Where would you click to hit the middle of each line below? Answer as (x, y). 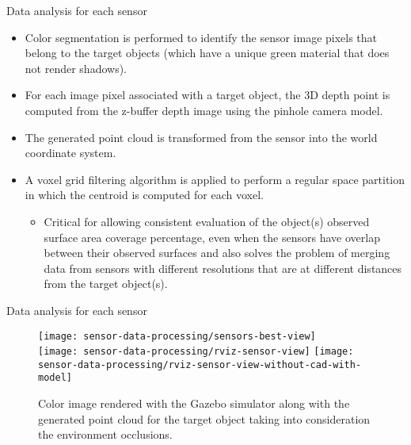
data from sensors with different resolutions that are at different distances (223, 268)
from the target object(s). (106, 284)
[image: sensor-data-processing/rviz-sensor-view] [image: (196, 352)
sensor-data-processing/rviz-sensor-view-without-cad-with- (200, 364)
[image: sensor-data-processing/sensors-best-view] (177, 336)
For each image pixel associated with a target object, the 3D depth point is (207, 95)
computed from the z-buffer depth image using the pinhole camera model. (204, 110)
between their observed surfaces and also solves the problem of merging (217, 253)
